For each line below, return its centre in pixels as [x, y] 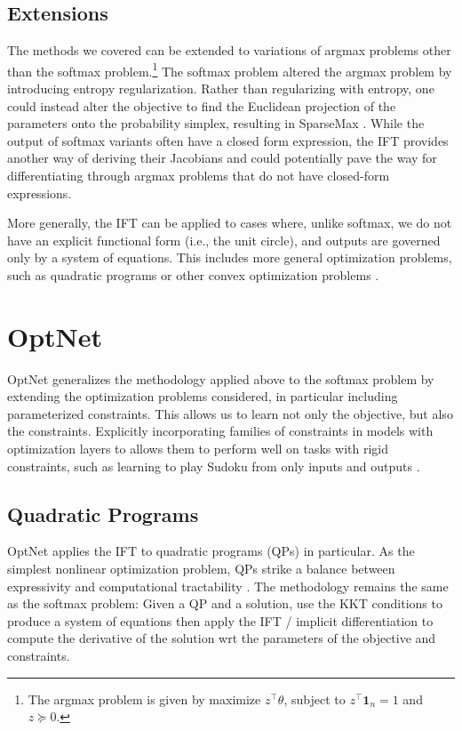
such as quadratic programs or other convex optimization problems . [193, 274]
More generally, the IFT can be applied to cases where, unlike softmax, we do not [230, 223]
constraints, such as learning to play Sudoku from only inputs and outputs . [214, 466]
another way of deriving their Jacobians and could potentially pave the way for [222, 158]
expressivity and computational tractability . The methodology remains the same [228, 586]
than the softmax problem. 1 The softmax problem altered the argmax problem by [230, 69]
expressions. [40, 193]
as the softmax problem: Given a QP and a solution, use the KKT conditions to [225, 603]
